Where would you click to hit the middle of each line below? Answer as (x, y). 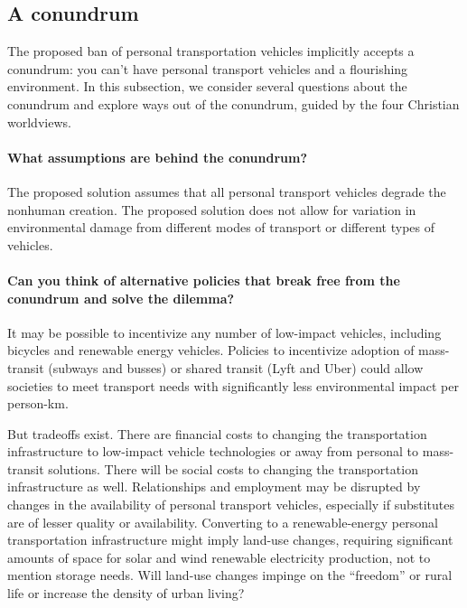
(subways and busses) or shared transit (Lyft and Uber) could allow (236, 367)
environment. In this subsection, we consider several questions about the (207, 86)
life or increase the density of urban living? (126, 593)
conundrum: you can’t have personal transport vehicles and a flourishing (208, 68)
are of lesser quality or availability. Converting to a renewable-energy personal (223, 522)
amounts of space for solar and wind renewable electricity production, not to (219, 557)
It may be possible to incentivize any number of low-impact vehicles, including (224, 332)
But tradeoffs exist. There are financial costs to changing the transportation (217, 433)
